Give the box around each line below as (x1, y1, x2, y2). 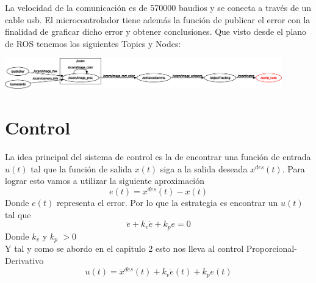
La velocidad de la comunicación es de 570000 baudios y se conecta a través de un (5, 1, 312, 13)
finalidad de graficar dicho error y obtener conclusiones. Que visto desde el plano (5, 25, 307, 38)
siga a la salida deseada (160, 162, 248, 175)
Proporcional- (246, 242, 297, 255)
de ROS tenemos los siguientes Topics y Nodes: (5, 37, 181, 50)
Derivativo (5, 254, 44, 266)
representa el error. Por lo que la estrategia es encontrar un (56, 196, 278, 208)
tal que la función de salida (31, 162, 132, 175)
